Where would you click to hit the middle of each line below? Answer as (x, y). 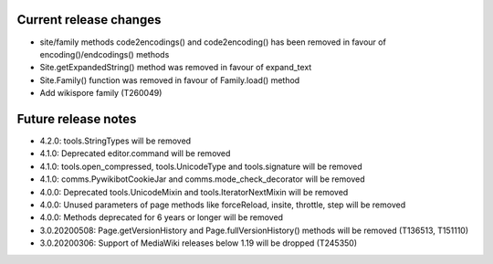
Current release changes (89, 20)
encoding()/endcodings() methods (105, 54)
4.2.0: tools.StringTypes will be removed (115, 141)
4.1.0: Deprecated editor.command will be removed (135, 153)
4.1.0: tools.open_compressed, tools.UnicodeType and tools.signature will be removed (201, 166)
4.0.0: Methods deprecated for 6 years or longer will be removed (161, 217)
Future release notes (77, 119)
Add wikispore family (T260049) (101, 93)
